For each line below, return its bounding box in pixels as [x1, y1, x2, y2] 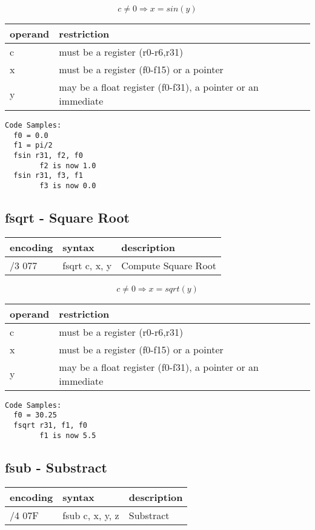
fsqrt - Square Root [5, 208, 130, 226]
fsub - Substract [5, 457, 107, 476]
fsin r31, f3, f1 [13, 171, 83, 180]
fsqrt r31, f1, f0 [13, 421, 88, 430]
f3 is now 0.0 [39, 181, 96, 190]
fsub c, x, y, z [62, 508, 119, 522]
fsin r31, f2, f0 [13, 151, 83, 160]
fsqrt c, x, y [62, 258, 112, 272]
